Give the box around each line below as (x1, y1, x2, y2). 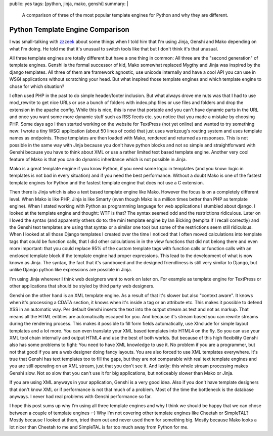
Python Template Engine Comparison (9, 25, 130, 34)
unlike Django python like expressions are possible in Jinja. (9, 267, 132, 273)
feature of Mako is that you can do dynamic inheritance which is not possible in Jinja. (9, 156, 187, 162)
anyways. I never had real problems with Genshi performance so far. (9, 394, 152, 400)
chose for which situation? (9, 83, 65, 89)
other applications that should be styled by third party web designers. (9, 283, 155, 289)
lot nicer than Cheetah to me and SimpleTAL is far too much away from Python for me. (9, 424, 189, 430)
